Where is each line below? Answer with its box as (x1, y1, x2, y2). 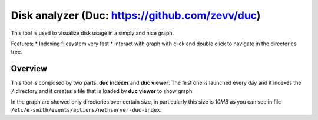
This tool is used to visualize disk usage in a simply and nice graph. (11, 29, 174, 36)
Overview (11, 64, 48, 74)
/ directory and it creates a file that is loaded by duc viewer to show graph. (11, 87, 194, 94)
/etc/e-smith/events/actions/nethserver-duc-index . (11, 106, 162, 114)
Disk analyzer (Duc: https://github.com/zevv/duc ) (11, 9, 261, 22)
